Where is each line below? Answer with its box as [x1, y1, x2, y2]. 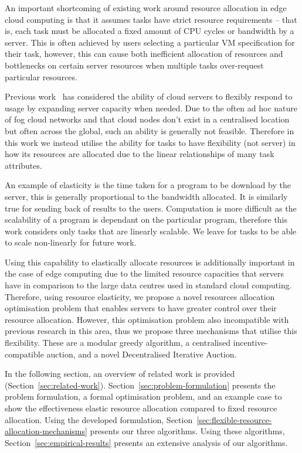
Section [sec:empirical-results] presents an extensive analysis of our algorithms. [5, 436, 288, 448]
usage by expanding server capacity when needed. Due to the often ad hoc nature [5, 101, 298, 114]
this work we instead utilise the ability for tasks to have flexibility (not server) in [5, 136, 296, 148]
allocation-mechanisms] [5, 425, 87, 437]
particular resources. [5, 70, 77, 83]
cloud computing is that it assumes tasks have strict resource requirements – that [5, 13, 297, 25]
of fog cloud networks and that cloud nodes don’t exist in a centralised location [5, 113, 290, 125]
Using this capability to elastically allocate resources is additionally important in [5, 256, 295, 268]
